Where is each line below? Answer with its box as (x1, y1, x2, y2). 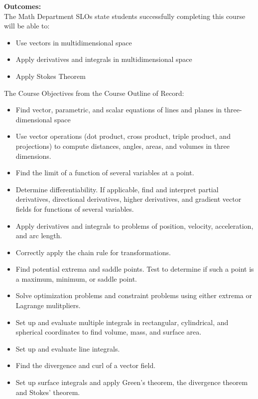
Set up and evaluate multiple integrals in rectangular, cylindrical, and (15, 317, 229, 327)
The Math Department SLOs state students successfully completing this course (4, 10, 246, 21)
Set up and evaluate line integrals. (15, 343, 120, 354)
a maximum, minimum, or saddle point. (15, 273, 137, 284)
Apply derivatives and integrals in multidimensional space (15, 54, 192, 64)
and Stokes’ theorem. (15, 387, 80, 397)
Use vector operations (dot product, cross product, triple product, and (15, 131, 231, 141)
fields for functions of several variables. (15, 203, 134, 214)
